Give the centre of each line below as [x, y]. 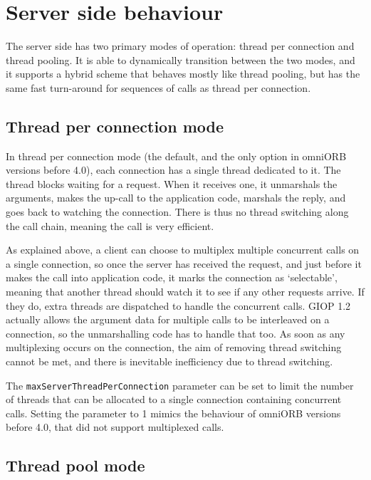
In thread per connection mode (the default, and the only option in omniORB [176, 156]
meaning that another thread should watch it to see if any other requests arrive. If [185, 292]
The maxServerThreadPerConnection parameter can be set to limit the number [180, 385]
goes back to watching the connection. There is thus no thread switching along [177, 212]
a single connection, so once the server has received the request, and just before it [184, 263]
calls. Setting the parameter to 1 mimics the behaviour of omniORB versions [173, 413]
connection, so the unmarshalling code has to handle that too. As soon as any [176, 333]
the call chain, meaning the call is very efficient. [110, 225]
